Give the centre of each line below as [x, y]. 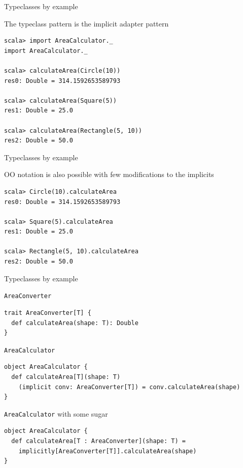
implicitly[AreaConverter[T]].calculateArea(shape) [108, 451]
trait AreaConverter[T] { [48, 313]
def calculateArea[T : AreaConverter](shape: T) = [98, 441]
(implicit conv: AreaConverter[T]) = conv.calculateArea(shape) [129, 387]
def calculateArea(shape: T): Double [75, 323]
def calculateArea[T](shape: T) [66, 377]
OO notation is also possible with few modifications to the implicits [109, 174]
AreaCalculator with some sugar [56, 413]
